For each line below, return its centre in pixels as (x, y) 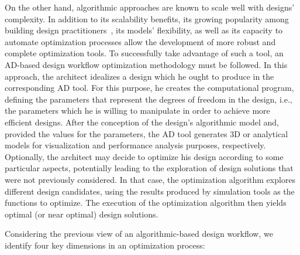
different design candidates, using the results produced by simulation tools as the (150, 191)
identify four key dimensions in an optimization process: (105, 245)
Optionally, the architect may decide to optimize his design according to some (144, 156)
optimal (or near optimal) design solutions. (82, 214)
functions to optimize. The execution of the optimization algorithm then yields (146, 203)
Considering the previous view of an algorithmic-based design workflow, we (139, 234)
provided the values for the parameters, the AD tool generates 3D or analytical (146, 133)
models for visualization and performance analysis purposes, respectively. (135, 145)
